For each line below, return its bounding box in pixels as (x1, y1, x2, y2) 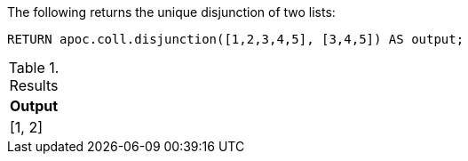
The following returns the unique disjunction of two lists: (7, 4, 336, 20)
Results (9, 76, 59, 94)
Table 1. (8, 59, 59, 76)
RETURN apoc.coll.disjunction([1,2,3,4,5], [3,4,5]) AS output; (7, 32, 464, 46)
